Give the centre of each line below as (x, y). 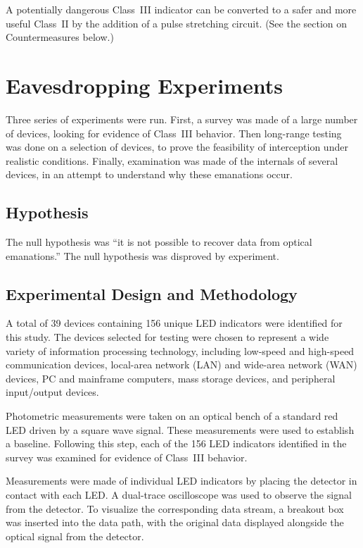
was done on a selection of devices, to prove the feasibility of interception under (177, 147)
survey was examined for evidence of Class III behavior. (127, 457)
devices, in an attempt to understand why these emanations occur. (149, 174)
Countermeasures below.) (60, 37)
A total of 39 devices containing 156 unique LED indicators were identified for (174, 323)
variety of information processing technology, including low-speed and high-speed (180, 350)
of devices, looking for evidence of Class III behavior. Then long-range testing (174, 133)
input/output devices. (52, 392)
